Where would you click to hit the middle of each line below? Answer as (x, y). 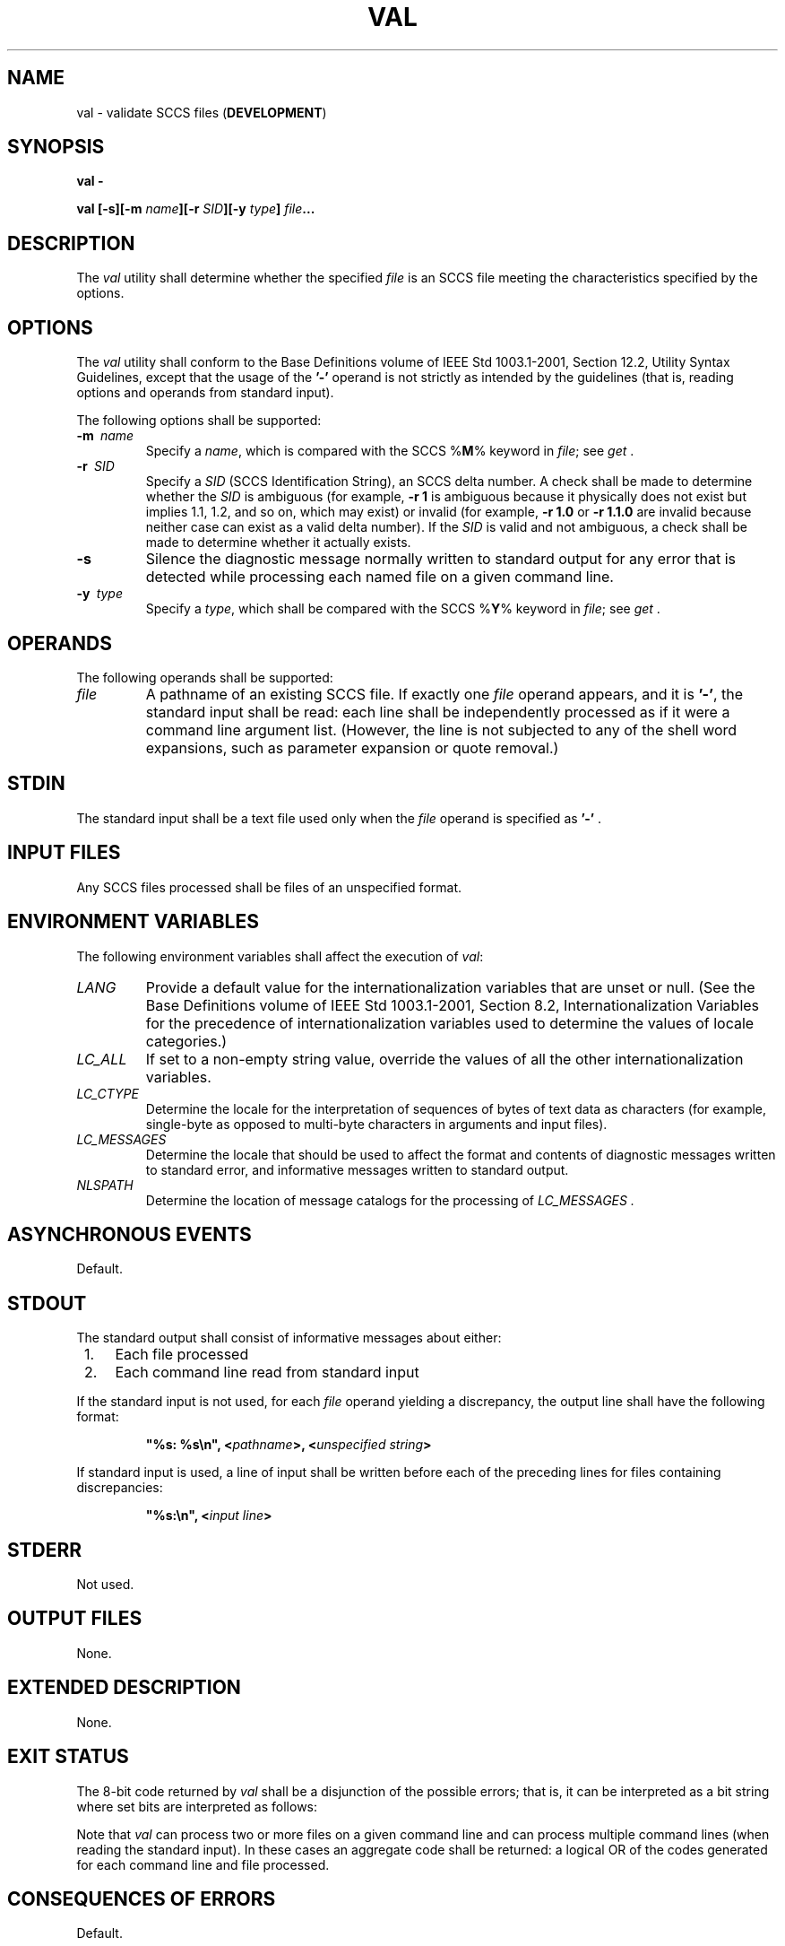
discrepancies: (120, 1488)
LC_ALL (102, 1059)
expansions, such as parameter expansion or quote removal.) (352, 747)
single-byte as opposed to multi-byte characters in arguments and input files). (376, 1124)
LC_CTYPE (108, 1093)
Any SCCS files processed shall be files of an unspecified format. (269, 887)
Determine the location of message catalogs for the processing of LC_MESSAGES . (390, 1200)
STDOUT (47, 1303)
